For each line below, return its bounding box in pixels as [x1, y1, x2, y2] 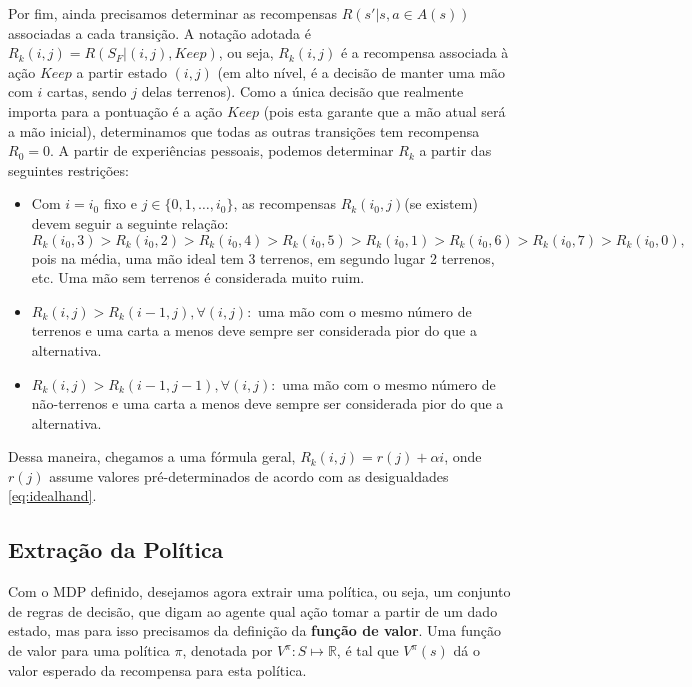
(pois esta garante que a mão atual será [263, 100, 506, 121]
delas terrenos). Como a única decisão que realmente [141, 81, 464, 102]
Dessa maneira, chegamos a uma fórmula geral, [8, 446, 296, 467]
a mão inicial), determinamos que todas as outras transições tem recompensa [8, 120, 480, 141]
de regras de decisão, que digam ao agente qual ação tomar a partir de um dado [8, 600, 498, 621]
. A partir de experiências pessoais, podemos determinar [49, 140, 394, 161]
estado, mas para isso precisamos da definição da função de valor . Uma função [8, 620, 501, 641]
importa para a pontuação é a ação [8, 100, 223, 121]
